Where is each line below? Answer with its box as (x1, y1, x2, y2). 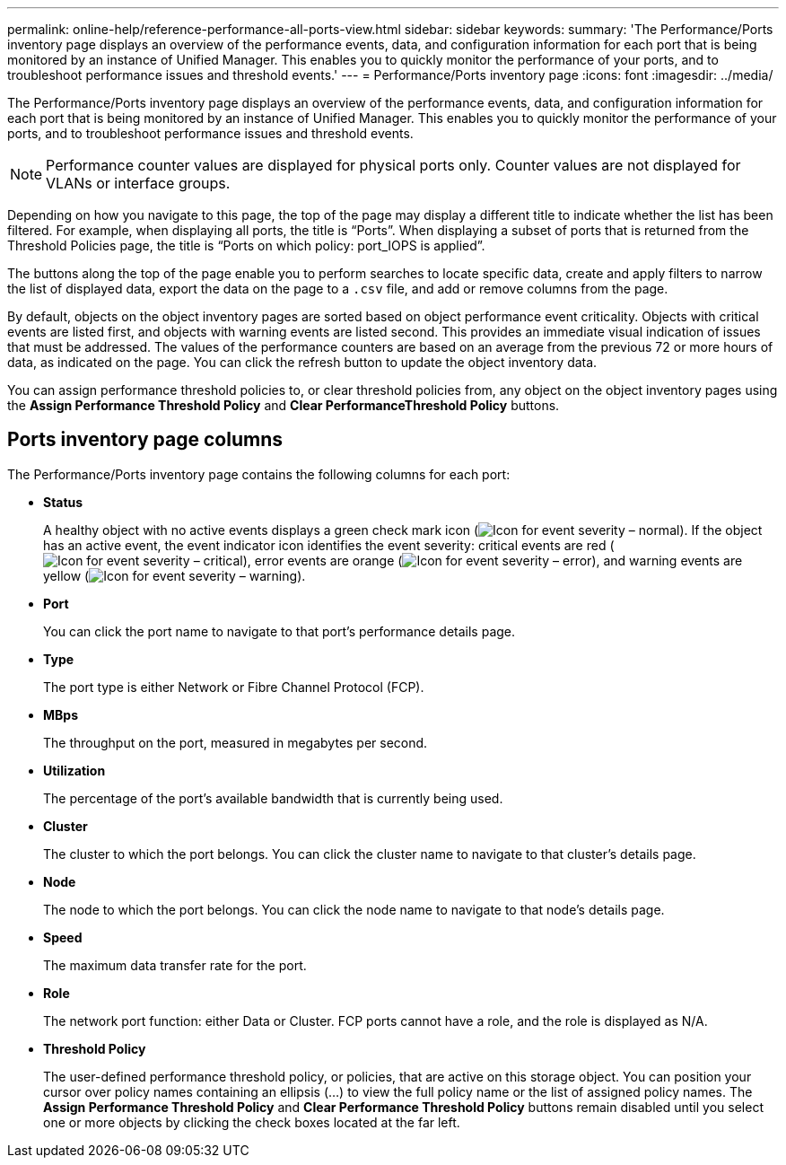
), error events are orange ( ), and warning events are (242, 552, 743, 568)
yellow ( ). (43, 567, 306, 583)
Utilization (43, 762, 106, 778)
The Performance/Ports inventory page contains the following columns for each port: (7, 466, 511, 482)
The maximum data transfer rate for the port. (43, 957, 307, 973)
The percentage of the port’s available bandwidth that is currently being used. (43, 790, 503, 806)
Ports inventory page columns (7, 428, 283, 451)
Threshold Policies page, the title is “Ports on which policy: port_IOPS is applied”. (7, 238, 485, 253)
